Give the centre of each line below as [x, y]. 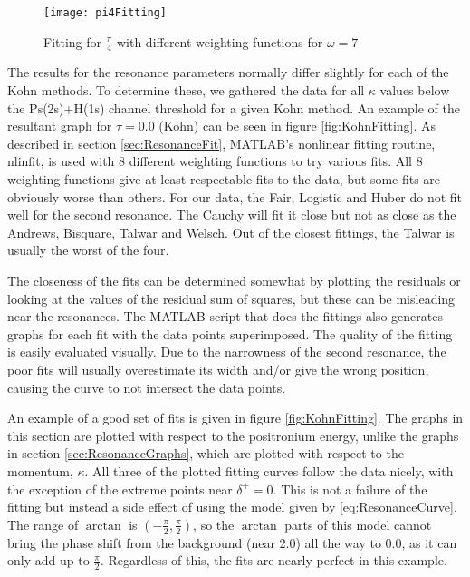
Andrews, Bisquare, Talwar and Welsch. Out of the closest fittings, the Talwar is [231, 232]
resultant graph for [60, 126]
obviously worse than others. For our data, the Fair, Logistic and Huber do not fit [235, 196]
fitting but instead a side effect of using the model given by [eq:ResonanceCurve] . [232, 507]
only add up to [48, 560]
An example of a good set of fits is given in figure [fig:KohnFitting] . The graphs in [235, 418]
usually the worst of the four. [88, 250]
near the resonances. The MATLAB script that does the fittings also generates [225, 316]
